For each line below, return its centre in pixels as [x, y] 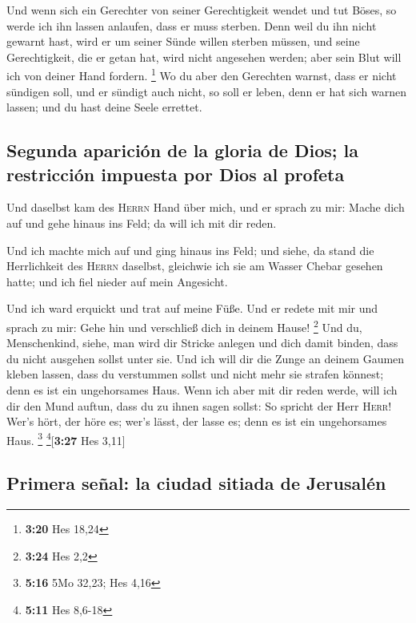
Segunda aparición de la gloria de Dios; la [182, 150]
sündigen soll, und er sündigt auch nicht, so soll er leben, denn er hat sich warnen [206, 91]
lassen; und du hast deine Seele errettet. [104, 107]
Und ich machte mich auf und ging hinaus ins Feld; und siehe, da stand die [190, 250]
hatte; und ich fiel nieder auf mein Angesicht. [117, 281]
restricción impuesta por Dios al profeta [176, 174]
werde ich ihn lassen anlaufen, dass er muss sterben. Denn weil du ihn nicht [192, 25]
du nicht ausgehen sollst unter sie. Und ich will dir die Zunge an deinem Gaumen [206, 358]
